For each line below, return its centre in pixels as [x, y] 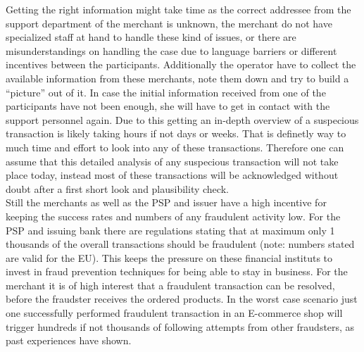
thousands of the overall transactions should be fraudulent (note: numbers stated [180, 244]
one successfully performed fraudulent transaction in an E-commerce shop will [174, 313]
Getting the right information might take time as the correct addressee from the [178, 9]
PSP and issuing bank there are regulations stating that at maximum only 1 [170, 230]
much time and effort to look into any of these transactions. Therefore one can [175, 147]
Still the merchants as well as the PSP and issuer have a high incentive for [166, 202]
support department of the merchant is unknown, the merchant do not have [169, 23]
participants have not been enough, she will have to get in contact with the [168, 106]
